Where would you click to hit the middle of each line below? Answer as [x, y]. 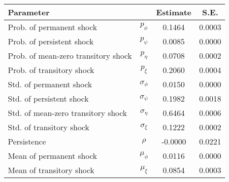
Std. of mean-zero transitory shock [67, 113]
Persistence [27, 141]
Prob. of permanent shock [52, 27]
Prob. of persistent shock [51, 41]
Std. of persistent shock [48, 98]
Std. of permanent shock [50, 84]
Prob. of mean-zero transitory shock [70, 55]
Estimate [174, 12]
